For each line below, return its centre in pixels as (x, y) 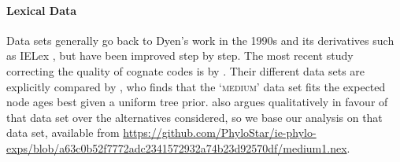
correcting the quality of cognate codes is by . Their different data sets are (186, 70)
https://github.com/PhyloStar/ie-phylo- (220, 133)
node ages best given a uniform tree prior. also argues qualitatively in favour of (197, 102)
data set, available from (63, 133)
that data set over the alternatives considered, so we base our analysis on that (194, 117)
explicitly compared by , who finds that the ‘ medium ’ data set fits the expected (196, 86)
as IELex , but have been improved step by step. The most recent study (180, 55)
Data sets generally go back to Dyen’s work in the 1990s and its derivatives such (200, 40)
